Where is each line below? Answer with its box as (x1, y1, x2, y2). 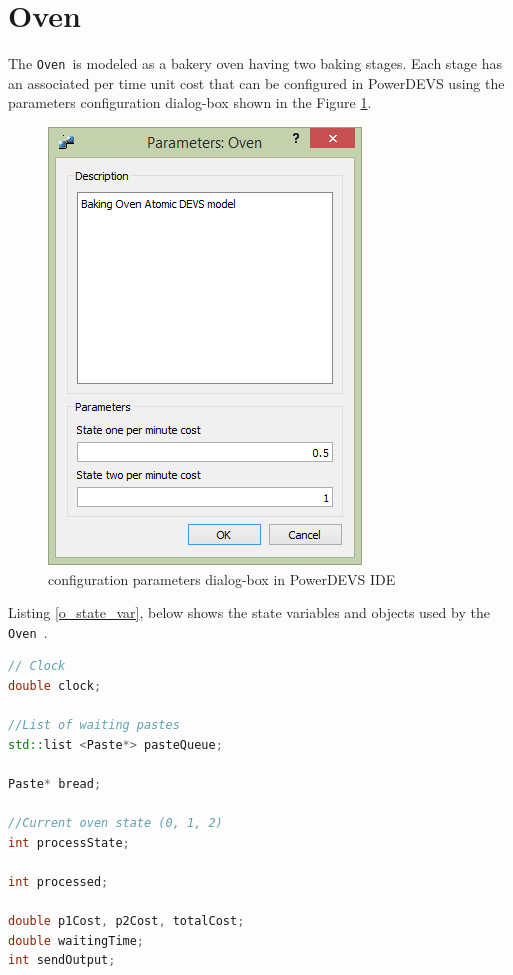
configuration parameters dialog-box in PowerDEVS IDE (48, 568, 396, 589)
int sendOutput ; (8, 953, 116, 968)
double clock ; (8, 679, 102, 693)
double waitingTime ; (8, 933, 145, 948)
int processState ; (8, 835, 130, 850)
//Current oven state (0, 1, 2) (8, 816, 223, 831)
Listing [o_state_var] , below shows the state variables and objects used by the (8, 602, 490, 623)
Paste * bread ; (8, 776, 102, 791)
